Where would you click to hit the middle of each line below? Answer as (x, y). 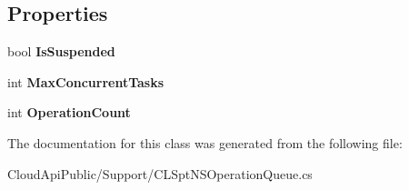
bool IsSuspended (61, 51)
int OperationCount (69, 112)
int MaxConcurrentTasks (86, 81)
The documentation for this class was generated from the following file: (205, 142)
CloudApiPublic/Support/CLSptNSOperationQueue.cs (160, 173)
